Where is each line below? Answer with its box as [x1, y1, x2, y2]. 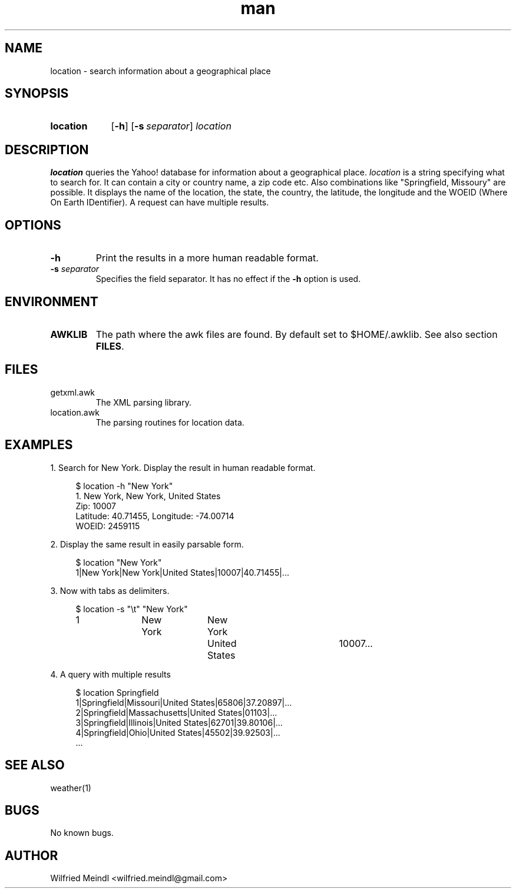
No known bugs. [50, 828, 114, 838]
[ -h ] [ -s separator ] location [111, 120, 231, 132]
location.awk [50, 407, 100, 417]
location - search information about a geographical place [50, 65, 271, 76]
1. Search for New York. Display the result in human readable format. [50, 462, 316, 473]
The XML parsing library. [95, 397, 191, 407]
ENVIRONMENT [5, 294, 98, 309]
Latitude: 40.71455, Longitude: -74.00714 [75, 510, 234, 521]
